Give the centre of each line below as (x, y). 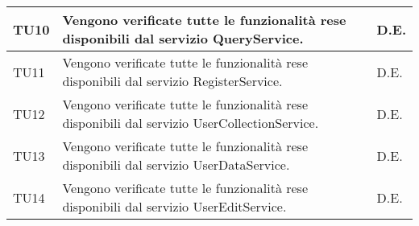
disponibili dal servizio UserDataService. (176, 164)
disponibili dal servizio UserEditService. (174, 206)
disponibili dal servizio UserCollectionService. (191, 123)
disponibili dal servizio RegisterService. (172, 81)
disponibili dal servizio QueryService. (183, 38)
